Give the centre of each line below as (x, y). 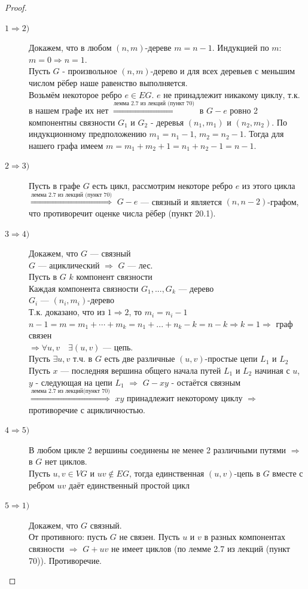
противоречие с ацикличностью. (87, 409)
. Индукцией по (240, 48)
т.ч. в (83, 358)
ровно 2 (244, 110)
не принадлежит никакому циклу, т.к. (232, 94)
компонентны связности (72, 122)
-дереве (158, 48)
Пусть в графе (55, 185)
